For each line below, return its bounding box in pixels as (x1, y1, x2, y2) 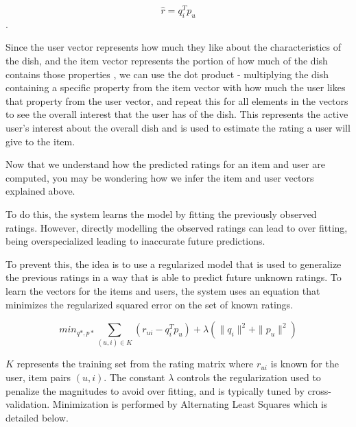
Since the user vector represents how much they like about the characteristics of (5, 40, 342, 54)
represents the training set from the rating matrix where (16, 356, 254, 371)
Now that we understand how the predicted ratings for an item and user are (5, 157, 325, 171)
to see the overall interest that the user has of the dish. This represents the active (5, 107, 348, 121)
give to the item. (5, 134, 75, 148)
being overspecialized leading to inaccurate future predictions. (5, 234, 265, 248)
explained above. (5, 184, 75, 198)
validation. (5, 397, 50, 411)
